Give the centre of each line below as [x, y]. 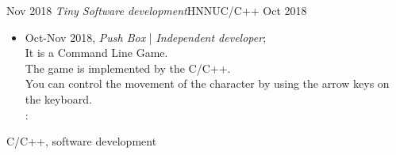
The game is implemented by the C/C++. [128, 68]
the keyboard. [58, 98]
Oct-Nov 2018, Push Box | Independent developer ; [146, 37]
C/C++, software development [82, 141]
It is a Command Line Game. [96, 53]
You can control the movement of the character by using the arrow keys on [207, 83]
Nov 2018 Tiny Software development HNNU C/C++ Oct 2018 [157, 10]
